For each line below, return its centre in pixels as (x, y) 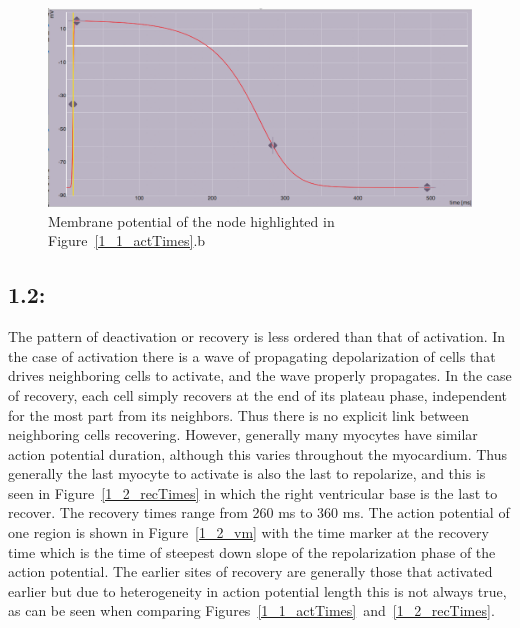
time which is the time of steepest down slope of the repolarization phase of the (252, 551)
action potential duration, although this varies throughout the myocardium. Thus (258, 453)
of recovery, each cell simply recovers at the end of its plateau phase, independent (257, 394)
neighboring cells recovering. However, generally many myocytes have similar (243, 434)
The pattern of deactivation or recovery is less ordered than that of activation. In (257, 336)
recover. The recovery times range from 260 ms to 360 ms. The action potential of (259, 512)
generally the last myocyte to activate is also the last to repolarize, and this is (247, 473)
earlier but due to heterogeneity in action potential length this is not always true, (257, 590)
